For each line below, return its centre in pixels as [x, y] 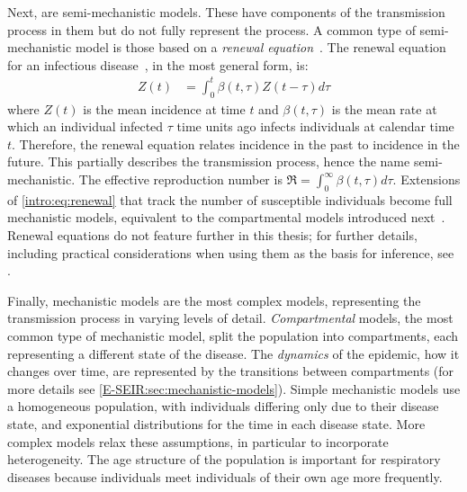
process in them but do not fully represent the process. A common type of [211, 29]
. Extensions [427, 179]
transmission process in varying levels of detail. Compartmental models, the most [230, 318]
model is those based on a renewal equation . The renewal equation [260, 47]
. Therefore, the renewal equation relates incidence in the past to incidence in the [236, 143]
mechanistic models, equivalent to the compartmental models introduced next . [226, 217]
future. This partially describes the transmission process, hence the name [209, 161]
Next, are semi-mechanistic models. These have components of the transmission [226, 12]
